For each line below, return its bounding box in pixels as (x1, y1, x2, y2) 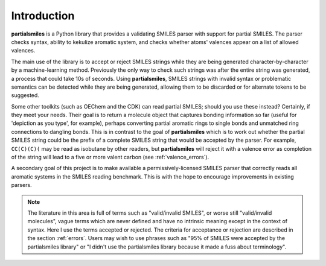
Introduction (11, 9, 75, 22)
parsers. (11, 182, 33, 189)
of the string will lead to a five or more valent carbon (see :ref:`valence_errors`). (11, 154, 209, 161)
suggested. (11, 92, 39, 99)
